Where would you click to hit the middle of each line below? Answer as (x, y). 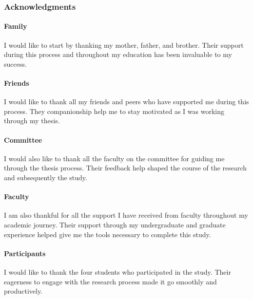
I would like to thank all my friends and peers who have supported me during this (126, 102)
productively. (23, 291)
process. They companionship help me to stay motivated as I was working (114, 111)
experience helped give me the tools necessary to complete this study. (107, 234)
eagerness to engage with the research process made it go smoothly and (110, 281)
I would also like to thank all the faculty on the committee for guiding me (114, 158)
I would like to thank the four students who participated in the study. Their (117, 271)
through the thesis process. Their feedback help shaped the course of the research (126, 168)
